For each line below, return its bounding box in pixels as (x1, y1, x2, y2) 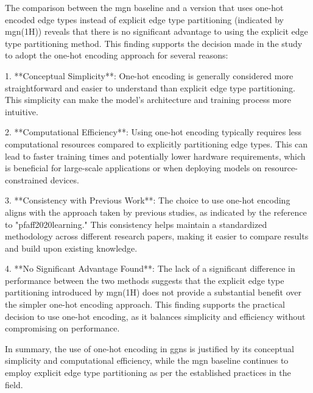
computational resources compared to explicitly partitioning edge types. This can (5, 137, 308, 150)
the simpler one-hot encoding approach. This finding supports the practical (5, 298, 285, 311)
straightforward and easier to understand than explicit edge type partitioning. (5, 81, 295, 94)
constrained (5, 173, 48, 186)
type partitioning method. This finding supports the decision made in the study (5, 37, 303, 49)
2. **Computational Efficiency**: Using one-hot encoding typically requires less (5, 126, 302, 138)
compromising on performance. (5, 322, 120, 335)
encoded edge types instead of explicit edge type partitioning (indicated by (5, 13, 284, 26)
